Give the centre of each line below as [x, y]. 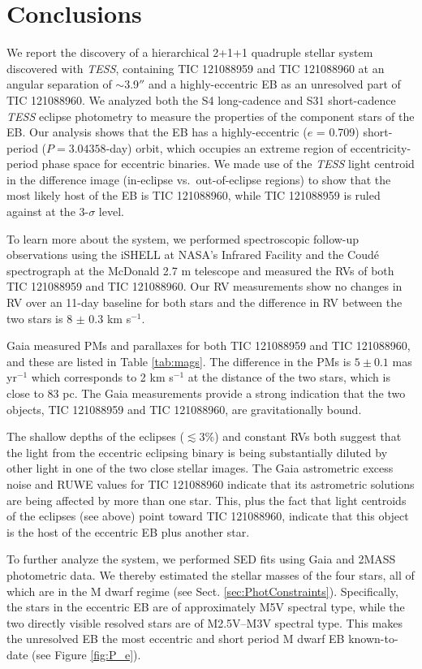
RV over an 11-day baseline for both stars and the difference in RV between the [205, 302]
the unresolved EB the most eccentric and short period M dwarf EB [176, 639]
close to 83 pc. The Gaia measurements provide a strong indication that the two [206, 393]
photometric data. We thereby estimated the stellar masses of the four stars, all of [211, 574]
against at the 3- [48, 211]
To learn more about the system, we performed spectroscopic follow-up [183, 238]
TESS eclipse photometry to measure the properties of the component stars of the [211, 116]
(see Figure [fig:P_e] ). [86, 654]
